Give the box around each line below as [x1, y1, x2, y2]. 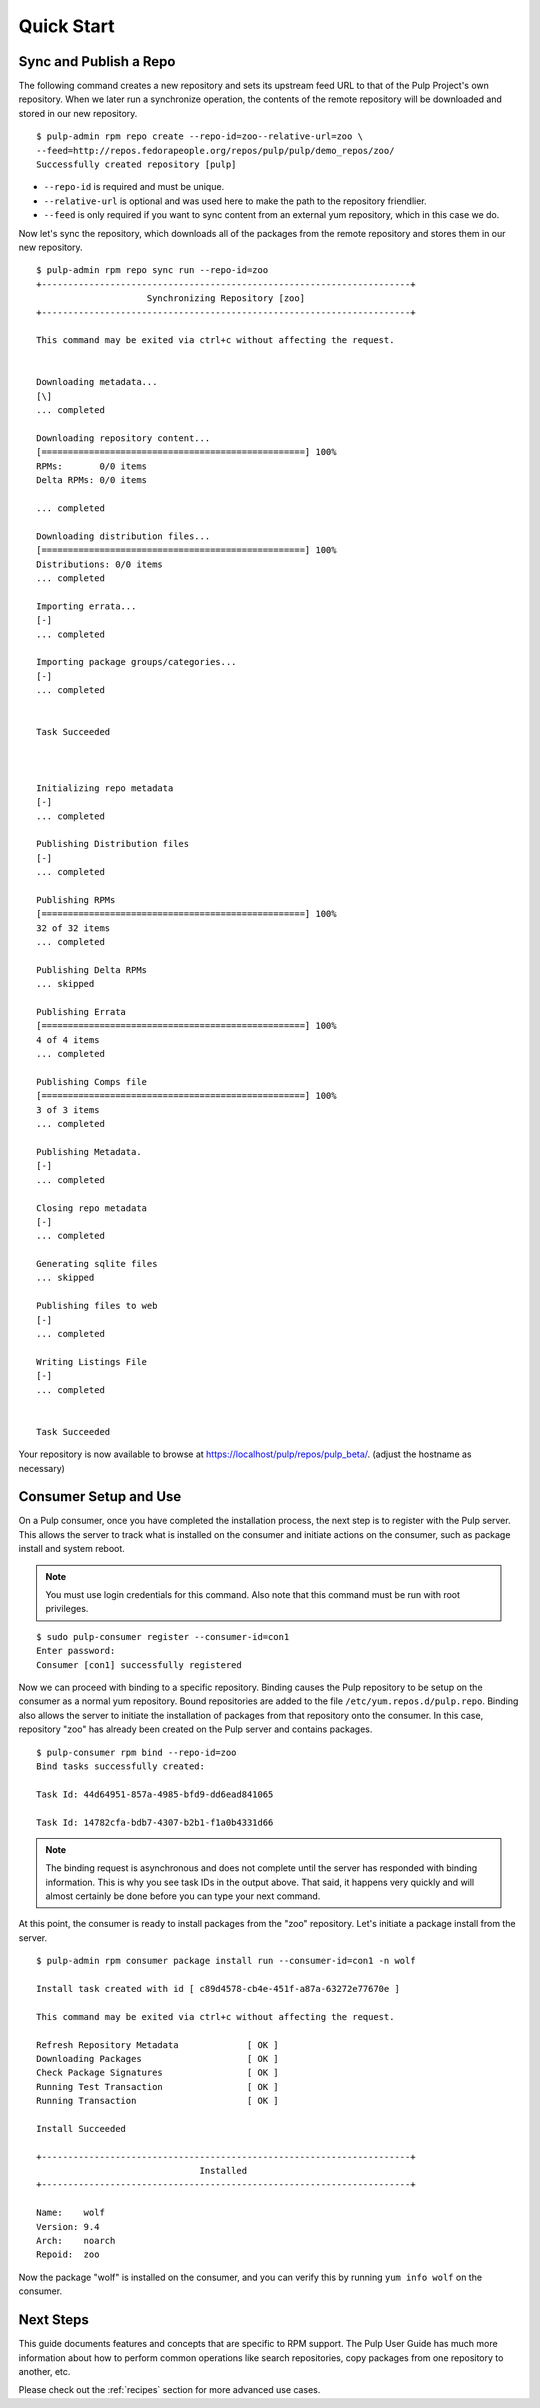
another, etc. [18, 2365, 71, 2377]
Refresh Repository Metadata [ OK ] [36, 2039, 279, 2050]
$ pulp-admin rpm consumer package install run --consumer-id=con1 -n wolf [36, 1955, 416, 1967]
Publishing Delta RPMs [36, 964, 148, 975]
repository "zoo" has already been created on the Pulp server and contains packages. [18, 1723, 373, 1735]
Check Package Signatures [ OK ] [36, 2067, 279, 2079]
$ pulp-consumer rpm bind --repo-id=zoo [36, 1746, 237, 1758]
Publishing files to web [36, 1300, 158, 1312]
